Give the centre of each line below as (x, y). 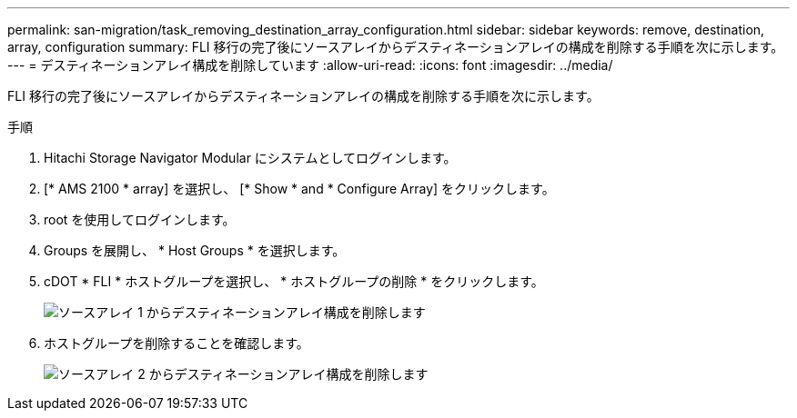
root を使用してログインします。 (140, 219)
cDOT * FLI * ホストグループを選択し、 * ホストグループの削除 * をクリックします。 (294, 281)
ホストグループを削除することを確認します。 (177, 343)
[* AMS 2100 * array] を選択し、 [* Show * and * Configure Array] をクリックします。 (299, 189)
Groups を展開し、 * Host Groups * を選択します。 (195, 250)
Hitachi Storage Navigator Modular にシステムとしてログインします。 (250, 158)
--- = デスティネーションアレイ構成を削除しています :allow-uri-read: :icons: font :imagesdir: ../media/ (310, 65)
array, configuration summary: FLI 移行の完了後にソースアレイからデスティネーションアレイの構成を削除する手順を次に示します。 (396, 47)
